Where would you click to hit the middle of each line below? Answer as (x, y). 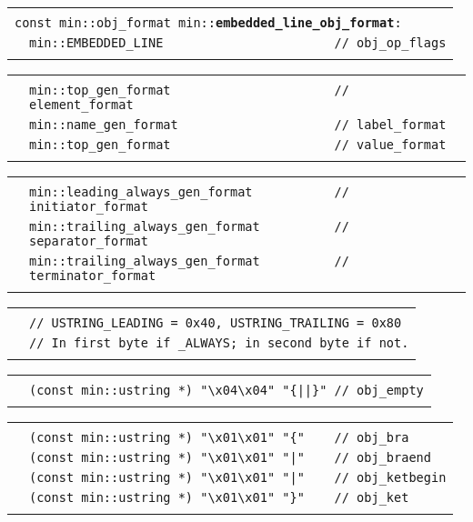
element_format (81, 105)
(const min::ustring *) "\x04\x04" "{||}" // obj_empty (226, 390)
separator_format (89, 241)
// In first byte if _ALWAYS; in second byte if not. (219, 343)
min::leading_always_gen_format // (189, 192)
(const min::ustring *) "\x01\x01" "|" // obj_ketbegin (238, 477)
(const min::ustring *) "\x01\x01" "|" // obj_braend (230, 457)
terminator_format (93, 276)
